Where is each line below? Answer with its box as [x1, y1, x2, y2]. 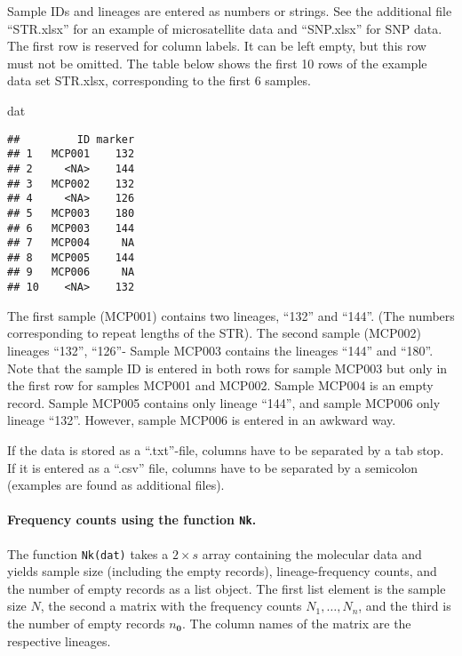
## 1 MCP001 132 [7, 148, 135, 161]
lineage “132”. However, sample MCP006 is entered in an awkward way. [7, 411, 396, 429]
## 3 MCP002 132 [7, 177, 135, 190]
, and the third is [358, 596, 451, 615]
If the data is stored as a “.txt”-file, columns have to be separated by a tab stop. [7, 440, 444, 459]
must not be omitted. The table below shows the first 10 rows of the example [7, 53, 427, 72]
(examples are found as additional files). [7, 476, 225, 494]
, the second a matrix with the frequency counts [40, 596, 302, 615]
